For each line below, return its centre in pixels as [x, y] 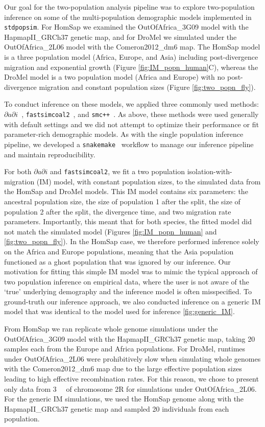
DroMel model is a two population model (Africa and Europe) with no [115, 77]
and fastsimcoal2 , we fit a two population [117, 171]
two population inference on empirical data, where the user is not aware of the [127, 281]
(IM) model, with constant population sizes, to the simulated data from [149, 181]
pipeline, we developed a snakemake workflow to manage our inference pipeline [129, 144]
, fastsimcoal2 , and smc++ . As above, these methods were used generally [140, 114]
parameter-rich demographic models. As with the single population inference [124, 134]
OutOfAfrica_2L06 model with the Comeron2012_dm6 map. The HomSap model [132, 47]
